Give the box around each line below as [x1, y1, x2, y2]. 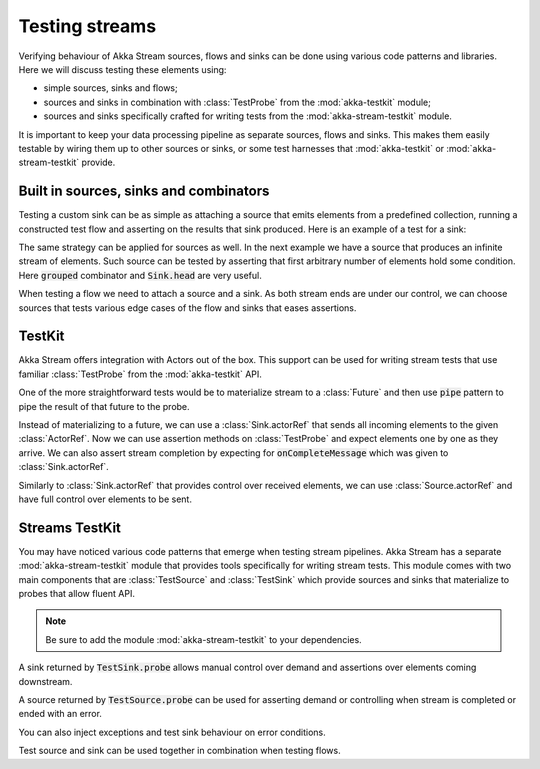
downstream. [18, 675, 73, 687]
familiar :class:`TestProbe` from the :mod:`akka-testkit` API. [18, 368, 262, 380]
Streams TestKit [18, 519, 122, 536]
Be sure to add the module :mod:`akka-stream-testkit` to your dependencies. [45, 633, 362, 645]
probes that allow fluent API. [18, 588, 135, 600]
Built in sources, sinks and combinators [18, 183, 270, 200]
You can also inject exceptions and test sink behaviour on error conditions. [18, 726, 327, 738]
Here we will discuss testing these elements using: [18, 63, 227, 75]
